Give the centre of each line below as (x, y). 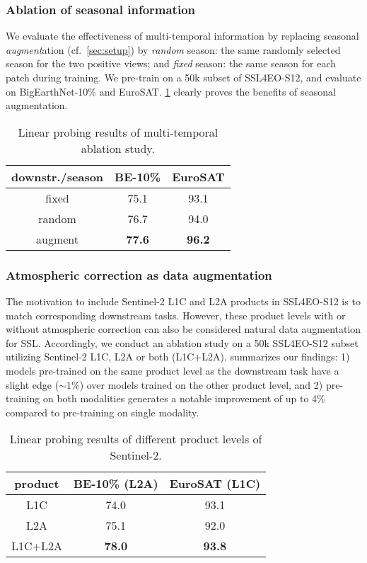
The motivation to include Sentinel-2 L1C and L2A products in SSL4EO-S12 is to (183, 301)
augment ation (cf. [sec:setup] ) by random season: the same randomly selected (173, 49)
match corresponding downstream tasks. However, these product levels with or (176, 315)
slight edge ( (33, 384)
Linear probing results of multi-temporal (118, 132)
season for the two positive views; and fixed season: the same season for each (171, 63)
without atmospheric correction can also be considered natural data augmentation (183, 329)
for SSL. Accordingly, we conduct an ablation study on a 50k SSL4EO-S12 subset (182, 342)
